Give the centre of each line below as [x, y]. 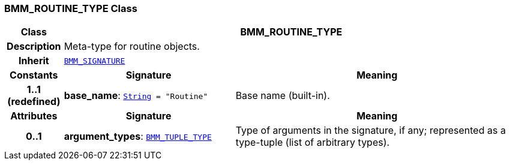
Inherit [34, 61]
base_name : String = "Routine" [136, 96]
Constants [34, 75]
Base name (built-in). [283, 96]
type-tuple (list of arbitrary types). [313, 142]
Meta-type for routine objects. [132, 46]
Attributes [34, 116]
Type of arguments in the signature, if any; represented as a [370, 130]
